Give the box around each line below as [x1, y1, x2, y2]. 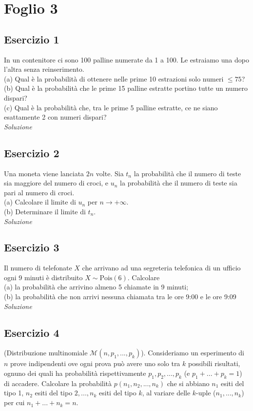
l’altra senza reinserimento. [4, 64, 84, 74]
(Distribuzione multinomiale [4, 348, 88, 358]
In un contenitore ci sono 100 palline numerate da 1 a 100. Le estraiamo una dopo [4, 54, 249, 64]
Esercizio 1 [4, 31, 59, 46]
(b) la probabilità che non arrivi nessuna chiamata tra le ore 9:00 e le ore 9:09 [4, 291, 236, 302]
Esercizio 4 [4, 325, 59, 340]
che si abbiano [167, 378, 210, 388]
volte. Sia [96, 168, 124, 178]
